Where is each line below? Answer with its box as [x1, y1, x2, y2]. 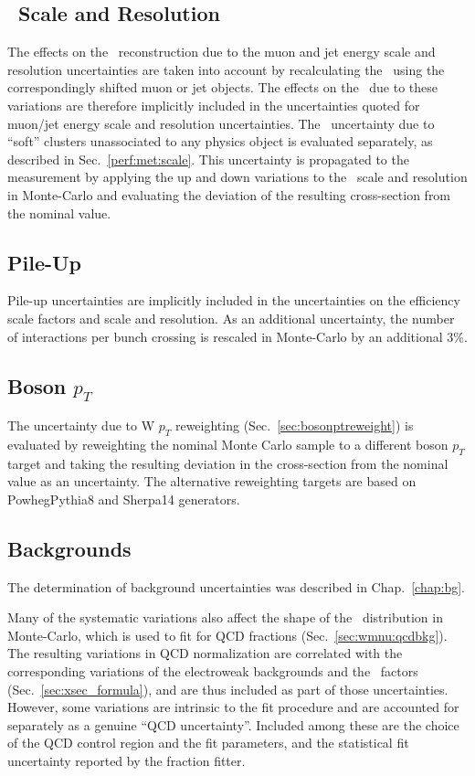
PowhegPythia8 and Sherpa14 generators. [7, 489, 240, 508]
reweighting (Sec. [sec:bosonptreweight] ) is [174, 416, 414, 435]
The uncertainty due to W [7, 416, 155, 435]
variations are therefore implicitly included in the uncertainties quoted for [7, 95, 420, 114]
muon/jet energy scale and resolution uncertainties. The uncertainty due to [7, 113, 435, 133]
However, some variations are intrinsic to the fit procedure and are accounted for [7, 697, 459, 717]
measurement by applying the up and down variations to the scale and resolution [7, 167, 468, 186]
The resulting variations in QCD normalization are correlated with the [7, 643, 403, 663]
